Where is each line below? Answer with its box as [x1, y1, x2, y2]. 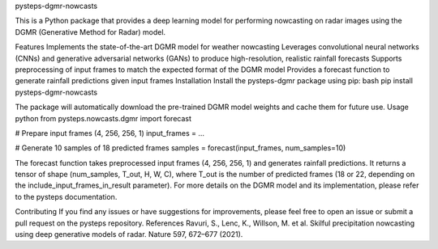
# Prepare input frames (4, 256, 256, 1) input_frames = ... [15, 128, 205, 137]
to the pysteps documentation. [15, 192, 118, 201]
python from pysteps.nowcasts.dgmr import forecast [15, 113, 192, 123]
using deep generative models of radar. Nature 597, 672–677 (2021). [15, 230, 243, 239]
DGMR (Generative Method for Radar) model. [15, 27, 166, 36]
